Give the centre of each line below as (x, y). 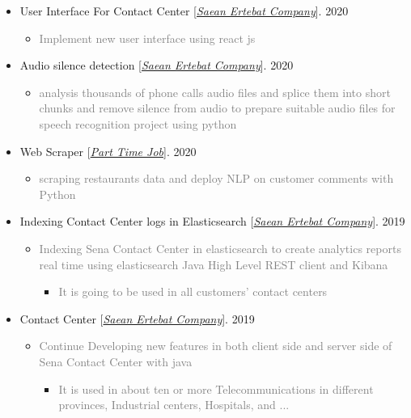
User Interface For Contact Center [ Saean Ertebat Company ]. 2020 (184, 11)
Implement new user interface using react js (147, 38)
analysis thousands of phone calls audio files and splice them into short (215, 92)
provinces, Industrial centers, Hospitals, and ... (174, 405)
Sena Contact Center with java (116, 361)
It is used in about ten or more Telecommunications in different (216, 388)
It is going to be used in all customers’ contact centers (193, 291)
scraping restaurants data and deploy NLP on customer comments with (216, 178)
